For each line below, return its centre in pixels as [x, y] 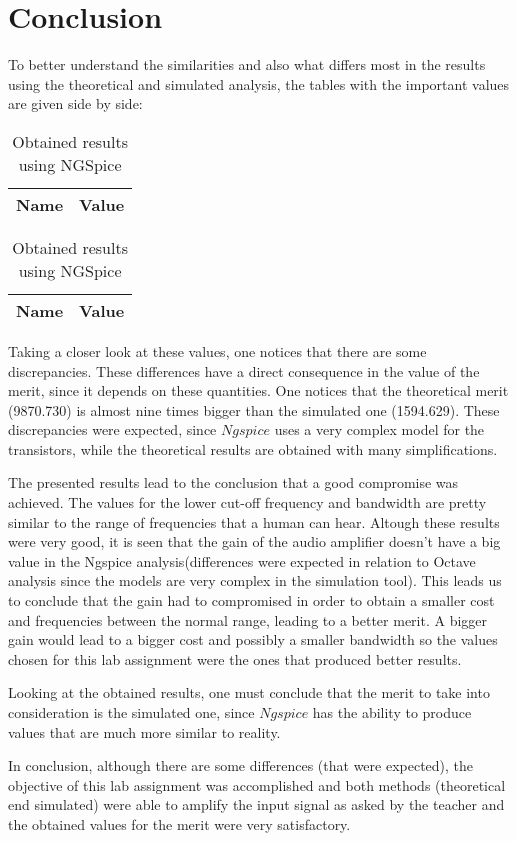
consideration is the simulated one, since [131, 712]
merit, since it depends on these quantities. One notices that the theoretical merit [258, 390]
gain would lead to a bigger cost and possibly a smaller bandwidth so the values [253, 639]
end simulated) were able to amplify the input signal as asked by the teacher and [256, 804]
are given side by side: [75, 103]
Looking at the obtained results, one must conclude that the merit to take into [249, 692]
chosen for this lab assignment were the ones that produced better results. [235, 658]
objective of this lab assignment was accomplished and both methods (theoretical [257, 784]
